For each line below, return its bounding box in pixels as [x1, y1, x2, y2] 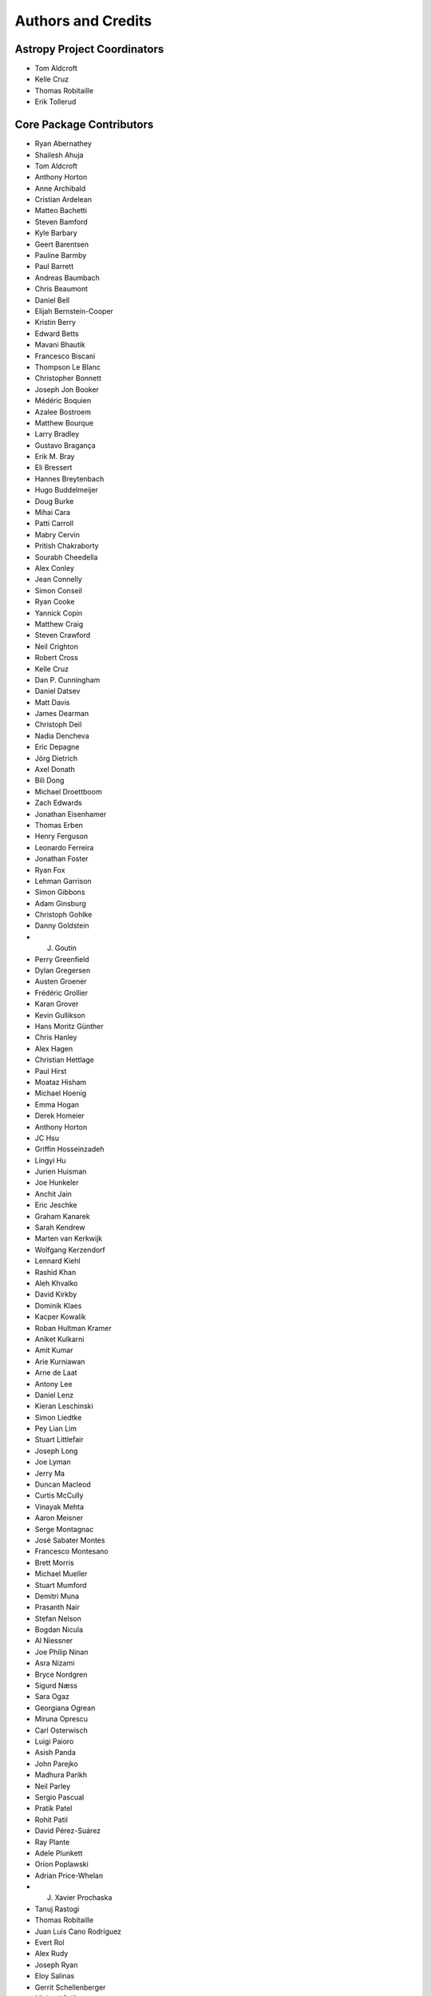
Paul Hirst [34, 1066, 67, 1075]
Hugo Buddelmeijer [34, 485, 99, 495]
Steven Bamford [34, 216, 88, 227]
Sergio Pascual [34, 1792, 85, 1802]
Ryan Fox [34, 865, 65, 874]
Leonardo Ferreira [34, 842, 94, 852]
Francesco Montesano [34, 1547, 109, 1556]
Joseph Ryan [34, 1960, 78, 1970]
